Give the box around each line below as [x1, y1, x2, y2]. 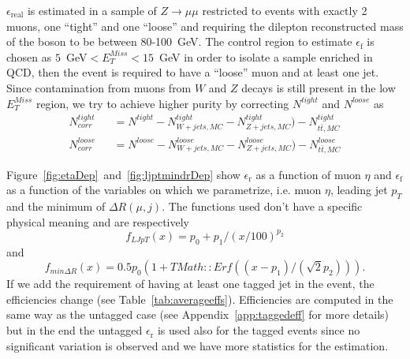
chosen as [6, 48, 52, 65]
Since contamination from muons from [6, 79, 192, 95]
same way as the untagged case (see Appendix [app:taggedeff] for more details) [6, 306, 389, 323]
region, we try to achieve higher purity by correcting [35, 95, 289, 111]
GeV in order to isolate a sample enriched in [159, 48, 373, 65]
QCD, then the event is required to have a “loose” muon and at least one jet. [6, 64, 379, 80]
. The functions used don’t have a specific [162, 198, 363, 215]
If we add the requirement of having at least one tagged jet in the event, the [6, 275, 375, 292]
